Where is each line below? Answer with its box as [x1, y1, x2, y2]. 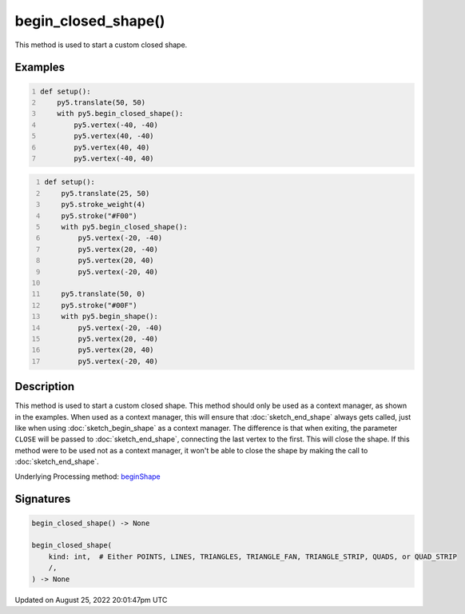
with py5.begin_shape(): [61, 312, 159, 321]
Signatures [14, 492, 71, 506]
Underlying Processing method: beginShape [14, 472, 161, 481]
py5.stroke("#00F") [61, 301, 137, 309]
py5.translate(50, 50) [57, 98, 146, 107]
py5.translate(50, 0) [61, 289, 146, 299]
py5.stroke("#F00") [61, 211, 137, 220]
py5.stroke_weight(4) [61, 200, 146, 209]
